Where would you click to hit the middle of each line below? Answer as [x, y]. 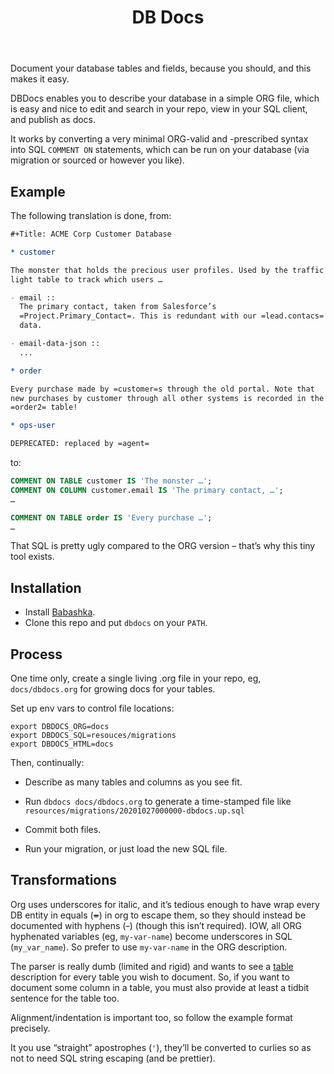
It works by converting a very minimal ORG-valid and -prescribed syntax [159, 139]
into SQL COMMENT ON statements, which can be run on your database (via [160, 150]
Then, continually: [47, 762]
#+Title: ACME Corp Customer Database [91, 234]
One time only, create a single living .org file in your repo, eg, [136, 678]
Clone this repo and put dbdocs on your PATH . [116, 623]
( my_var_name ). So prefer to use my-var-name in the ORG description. [149, 947]
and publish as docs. [53, 120]
